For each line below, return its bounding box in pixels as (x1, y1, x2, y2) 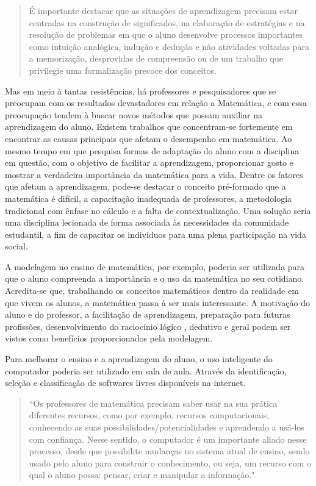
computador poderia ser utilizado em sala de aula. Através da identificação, (5, 364, 287, 377)
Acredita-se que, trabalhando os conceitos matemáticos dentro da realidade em (5, 284, 299, 297)
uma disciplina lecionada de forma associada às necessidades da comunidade (5, 216, 289, 229)
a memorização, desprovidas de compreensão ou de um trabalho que (29, 52, 283, 65)
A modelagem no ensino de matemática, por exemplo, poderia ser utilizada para (5, 260, 305, 273)
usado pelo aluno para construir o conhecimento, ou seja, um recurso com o (29, 456, 311, 469)
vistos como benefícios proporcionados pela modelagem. (5, 332, 213, 345)
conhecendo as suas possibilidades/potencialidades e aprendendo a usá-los (29, 421, 304, 433)
